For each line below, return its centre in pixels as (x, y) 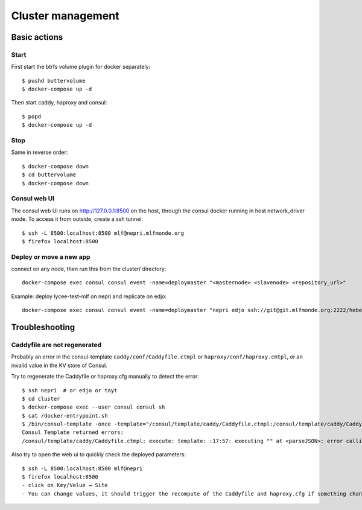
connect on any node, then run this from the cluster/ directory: (89, 269)
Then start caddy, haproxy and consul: (59, 103)
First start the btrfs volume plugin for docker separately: (81, 67)
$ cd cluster (41, 399)
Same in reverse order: (40, 152)
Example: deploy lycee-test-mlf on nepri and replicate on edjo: (89, 296)
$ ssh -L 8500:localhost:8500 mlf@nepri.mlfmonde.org (103, 233)
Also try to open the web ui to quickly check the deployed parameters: (99, 454)
